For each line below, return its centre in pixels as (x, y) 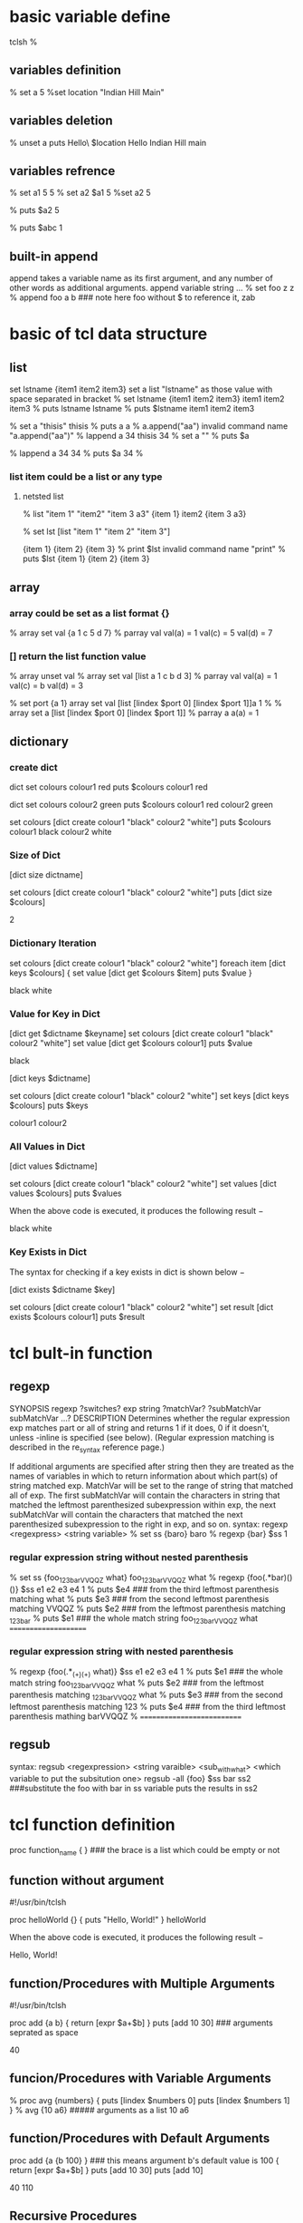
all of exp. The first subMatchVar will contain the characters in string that (145, 1495)
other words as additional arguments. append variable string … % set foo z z (152, 288)
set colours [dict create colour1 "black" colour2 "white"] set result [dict (142, 1306)
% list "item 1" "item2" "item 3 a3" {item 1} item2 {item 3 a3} (134, 514)
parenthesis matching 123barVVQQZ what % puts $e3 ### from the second (146, 1696)
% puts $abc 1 (36, 228)
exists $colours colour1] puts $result (77, 1316)
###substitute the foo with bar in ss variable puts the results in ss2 (133, 1788)
